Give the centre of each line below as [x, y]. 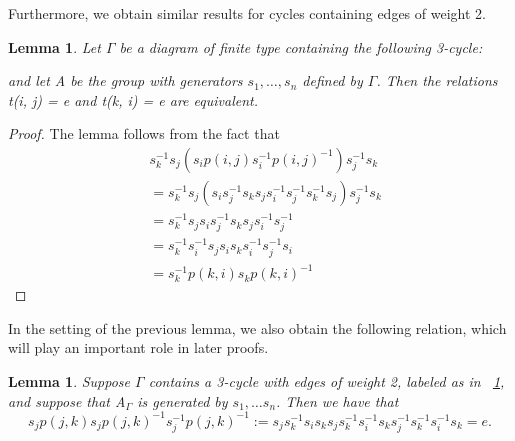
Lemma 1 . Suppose [69, 381]
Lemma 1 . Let [54, 46]
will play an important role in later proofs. [138, 347]
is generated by [182, 400]
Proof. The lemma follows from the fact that [144, 133]
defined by [332, 80]
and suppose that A [67, 400]
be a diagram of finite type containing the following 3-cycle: [301, 46]
